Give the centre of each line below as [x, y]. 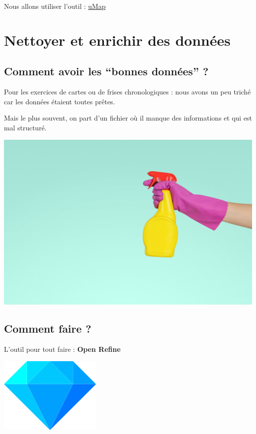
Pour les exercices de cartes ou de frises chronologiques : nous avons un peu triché [128, 92]
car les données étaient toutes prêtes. [60, 101]
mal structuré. [25, 127]
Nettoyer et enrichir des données [117, 40]
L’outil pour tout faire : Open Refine [62, 349]
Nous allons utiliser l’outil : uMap [55, 6]
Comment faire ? [48, 328]
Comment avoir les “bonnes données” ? [106, 71]
